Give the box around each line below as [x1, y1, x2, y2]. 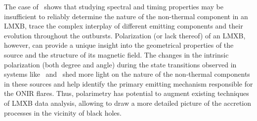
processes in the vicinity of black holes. [4, 107, 122, 118]
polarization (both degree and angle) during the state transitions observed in [4, 59, 237, 69]
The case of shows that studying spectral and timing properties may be [4, 1, 223, 11]
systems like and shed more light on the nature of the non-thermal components [4, 69, 250, 79]
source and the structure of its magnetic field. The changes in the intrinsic [4, 49, 229, 60]
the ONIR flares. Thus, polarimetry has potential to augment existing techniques [4, 88, 249, 98]
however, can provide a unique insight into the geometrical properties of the [4, 40, 234, 50]
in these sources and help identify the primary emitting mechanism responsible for [4, 78, 253, 89]
